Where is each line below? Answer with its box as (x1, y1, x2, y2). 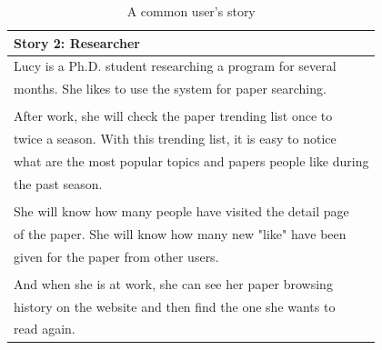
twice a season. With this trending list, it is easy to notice (14, 129, 337, 148)
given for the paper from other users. (14, 246, 219, 265)
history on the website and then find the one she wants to (14, 296, 336, 315)
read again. (14, 319, 75, 338)
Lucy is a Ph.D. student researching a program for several (14, 56, 337, 75)
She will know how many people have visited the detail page (14, 202, 349, 220)
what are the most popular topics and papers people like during (14, 152, 369, 171)
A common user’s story (126, 2, 256, 20)
